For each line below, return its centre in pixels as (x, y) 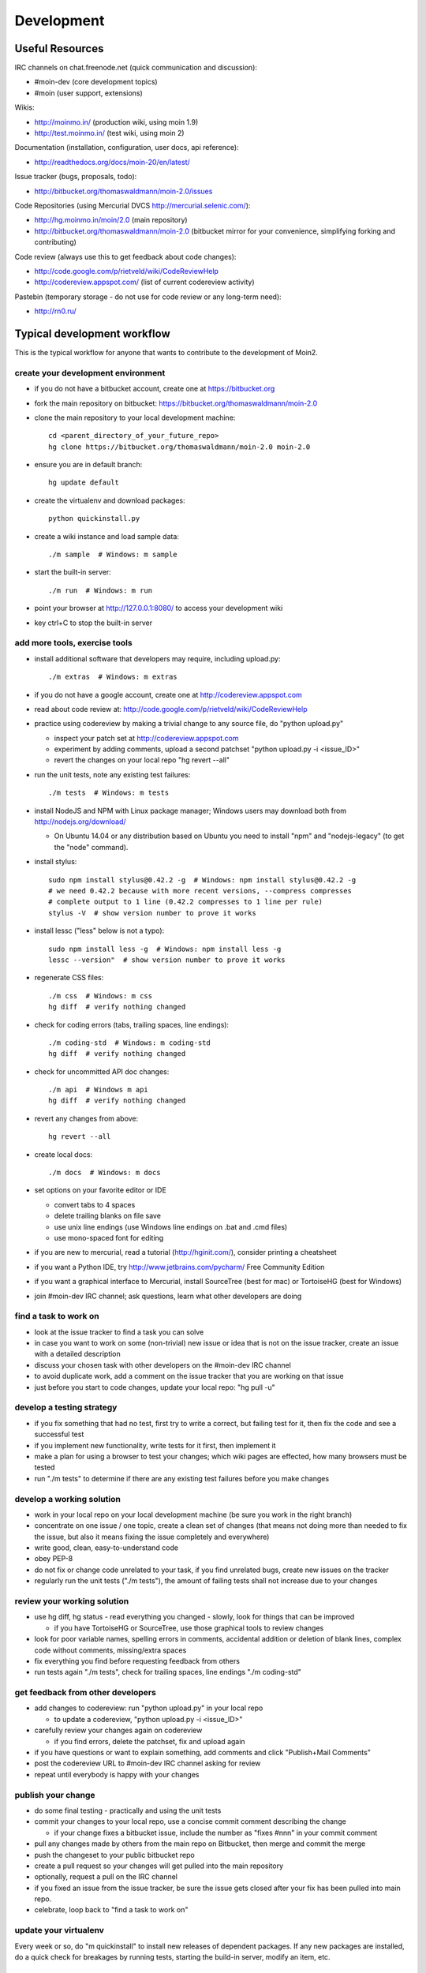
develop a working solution (68, 1499)
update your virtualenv (59, 1930)
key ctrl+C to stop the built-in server (93, 623)
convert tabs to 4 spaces (95, 1204)
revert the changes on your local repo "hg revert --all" (142, 760)
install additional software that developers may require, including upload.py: (157, 658)
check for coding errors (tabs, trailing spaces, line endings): (131, 1024)
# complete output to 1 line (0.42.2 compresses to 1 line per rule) (186, 902)
